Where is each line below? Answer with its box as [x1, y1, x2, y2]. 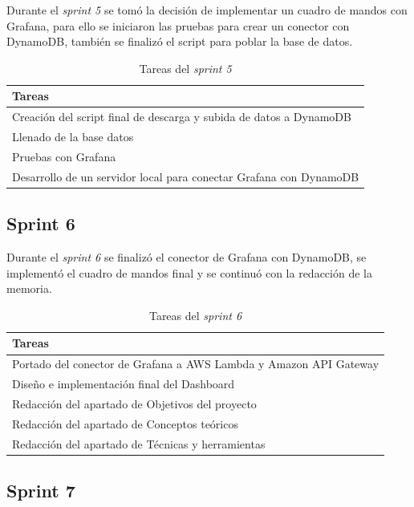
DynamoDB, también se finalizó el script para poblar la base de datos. [6, 33, 353, 50]
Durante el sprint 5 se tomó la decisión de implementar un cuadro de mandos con [6, 2, 408, 18]
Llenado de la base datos [12, 128, 134, 145]
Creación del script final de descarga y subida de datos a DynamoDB [12, 108, 351, 125]
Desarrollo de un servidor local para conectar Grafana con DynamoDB [12, 168, 359, 185]
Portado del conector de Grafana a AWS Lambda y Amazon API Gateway [12, 355, 379, 372]
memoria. [6, 280, 52, 297]
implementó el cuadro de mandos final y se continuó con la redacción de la [6, 264, 372, 281]
